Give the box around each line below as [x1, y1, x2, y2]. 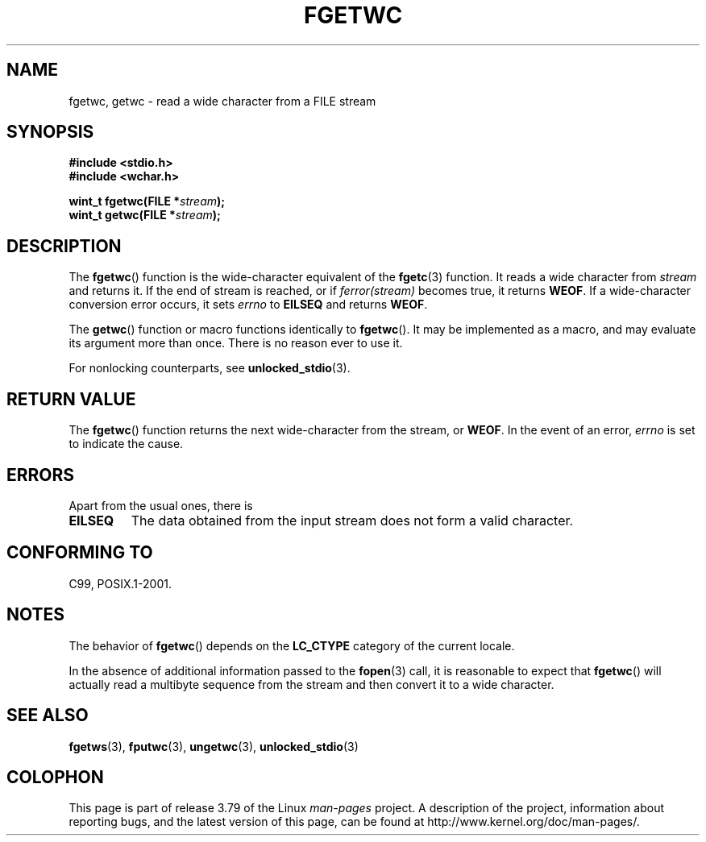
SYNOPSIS [6, 122, 94, 143]
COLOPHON [6, 766, 104, 787]
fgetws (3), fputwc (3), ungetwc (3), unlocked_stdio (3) [69, 739, 359, 753]
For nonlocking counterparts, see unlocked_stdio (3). [69, 361, 351, 375]
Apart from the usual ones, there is [69, 498, 253, 512]
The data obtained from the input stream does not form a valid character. [131, 512, 574, 529]
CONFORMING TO [6, 542, 153, 563]
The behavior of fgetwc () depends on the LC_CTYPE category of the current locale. [69, 638, 515, 653]
